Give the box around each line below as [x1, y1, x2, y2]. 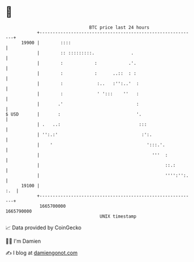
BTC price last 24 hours [89, 25, 150, 30]
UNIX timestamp [99, 213, 137, 219]
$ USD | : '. [5, 111, 142, 117]
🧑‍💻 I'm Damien [5, 237, 41, 244]
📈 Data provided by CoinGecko [5, 224, 82, 231]
